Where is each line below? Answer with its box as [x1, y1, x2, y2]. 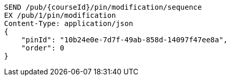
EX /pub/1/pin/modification [4, 11, 116, 19]
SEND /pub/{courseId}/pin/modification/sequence [4, 3, 202, 11]
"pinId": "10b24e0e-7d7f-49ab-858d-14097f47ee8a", [21, 36, 228, 44]
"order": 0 [21, 44, 65, 52]
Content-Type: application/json [4, 19, 133, 28]
